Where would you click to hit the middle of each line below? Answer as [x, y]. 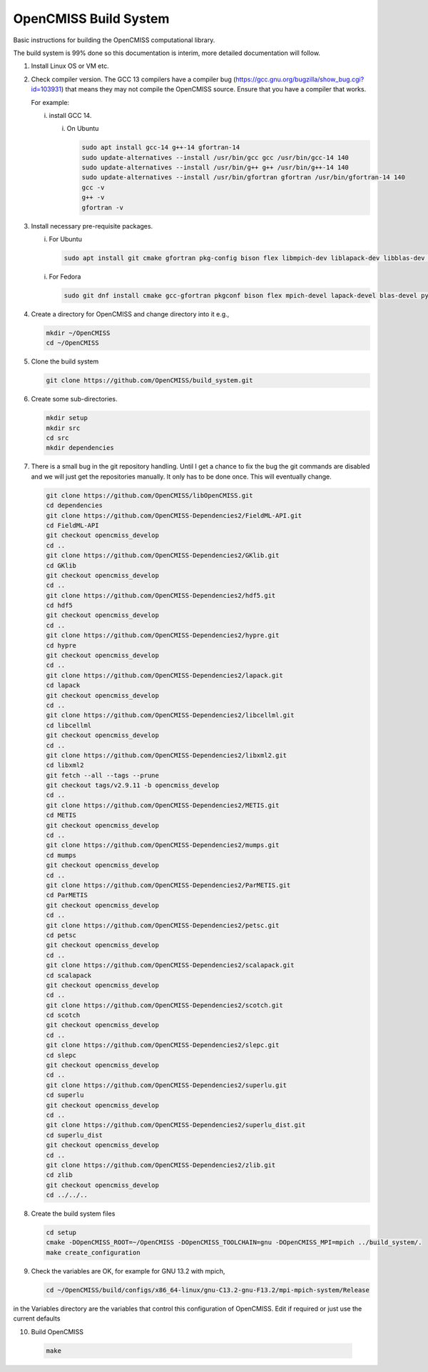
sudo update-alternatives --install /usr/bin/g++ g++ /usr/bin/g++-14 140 [215, 167]
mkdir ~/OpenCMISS [78, 333]
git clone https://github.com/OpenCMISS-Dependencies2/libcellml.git [170, 715]
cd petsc [61, 935]
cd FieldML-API [72, 525]
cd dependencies [75, 506]
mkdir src [63, 428]
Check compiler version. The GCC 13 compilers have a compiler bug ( [133, 79]
